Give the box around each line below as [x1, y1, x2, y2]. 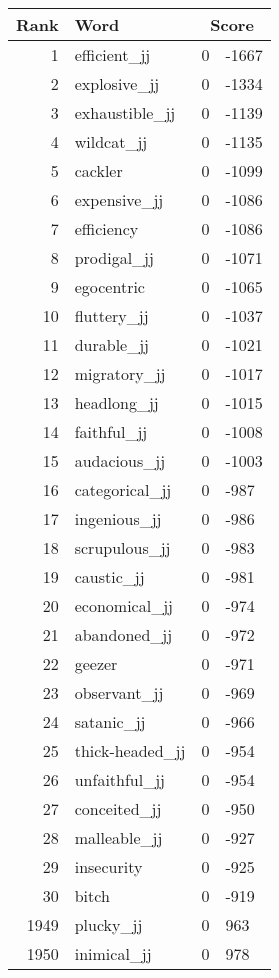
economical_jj [74, 594, 173, 617]
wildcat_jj [74, 130, 148, 153]
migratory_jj [74, 362, 166, 385]
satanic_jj [74, 710, 146, 733]
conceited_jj [74, 797, 162, 820]
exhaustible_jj [74, 101, 176, 124]
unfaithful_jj [74, 768, 165, 791]
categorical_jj [74, 478, 172, 501]
